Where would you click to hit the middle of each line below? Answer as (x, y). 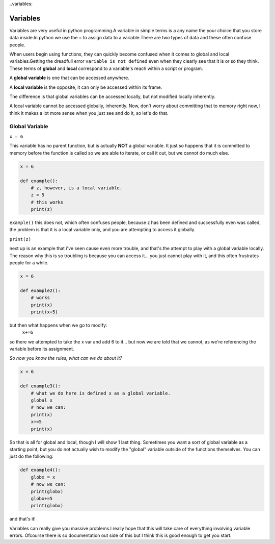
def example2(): (40, 290)
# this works (47, 202)
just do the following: (31, 456)
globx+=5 (42, 498)
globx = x (43, 477)
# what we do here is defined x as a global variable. (101, 393)
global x (42, 400)
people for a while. (29, 263)
